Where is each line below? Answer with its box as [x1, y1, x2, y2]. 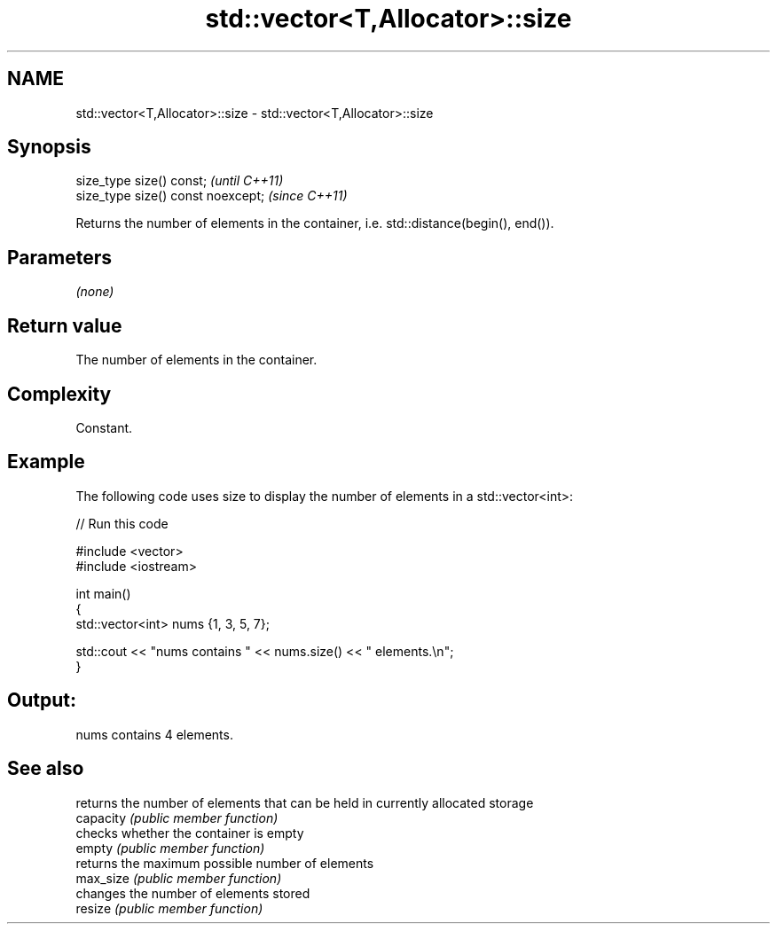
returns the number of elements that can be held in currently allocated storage [75, 794, 534, 810]
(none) [75, 284, 114, 300]
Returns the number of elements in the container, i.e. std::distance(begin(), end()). [75, 215, 554, 231]
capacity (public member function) [75, 810, 279, 825]
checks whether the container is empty [75, 825, 304, 841]
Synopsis [7, 136, 91, 159]
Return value [7, 314, 122, 337]
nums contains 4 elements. [75, 726, 233, 742]
